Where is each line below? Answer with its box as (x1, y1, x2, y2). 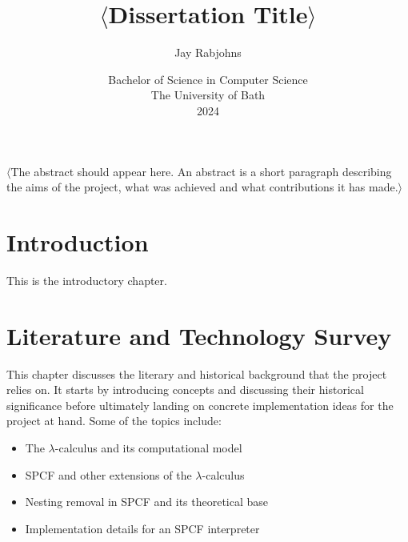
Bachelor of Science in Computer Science (108, 70, 308, 87)
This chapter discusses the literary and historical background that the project (6, 365, 387, 382)
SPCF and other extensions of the (25, 466, 192, 483)
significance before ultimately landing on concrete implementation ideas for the (6, 396, 394, 413)
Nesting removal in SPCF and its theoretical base (25, 493, 269, 510)
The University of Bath (150, 86, 266, 103)
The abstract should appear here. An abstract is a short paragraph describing (10, 163, 392, 179)
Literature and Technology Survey (6, 319, 392, 351)
